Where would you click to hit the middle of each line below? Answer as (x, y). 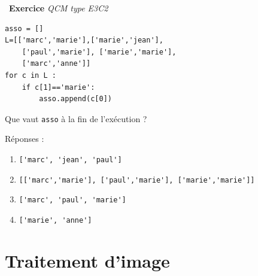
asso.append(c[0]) (75, 99)
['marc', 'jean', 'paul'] (70, 160)
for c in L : (31, 75)
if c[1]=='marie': (58, 87)
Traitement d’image (87, 260)
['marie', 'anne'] (55, 220)
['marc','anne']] (56, 64)
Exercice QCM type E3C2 (59, 8)
